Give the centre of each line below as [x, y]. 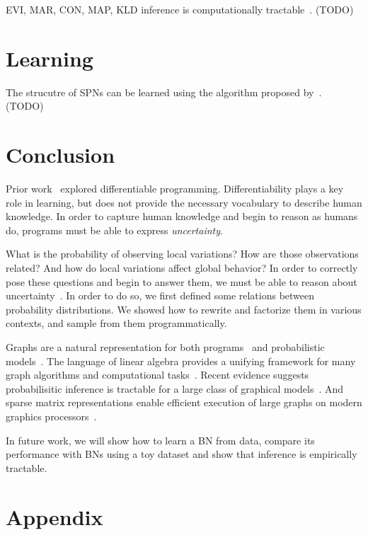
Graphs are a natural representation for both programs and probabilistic [165, 346]
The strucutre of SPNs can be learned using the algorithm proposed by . [164, 92]
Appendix [54, 516]
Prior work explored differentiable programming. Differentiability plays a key [175, 189]
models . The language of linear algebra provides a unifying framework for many [181, 361]
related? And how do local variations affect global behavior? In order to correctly [182, 267]
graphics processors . [51, 416]
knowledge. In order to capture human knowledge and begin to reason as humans [182, 216]
